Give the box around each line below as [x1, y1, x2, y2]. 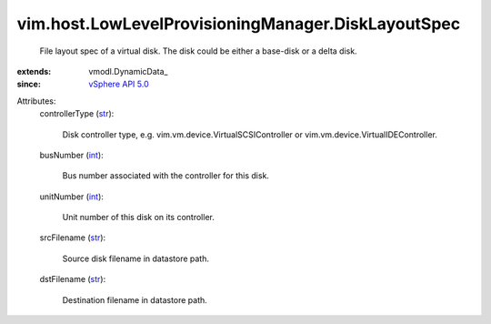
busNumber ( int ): [39, 149, 104, 160]
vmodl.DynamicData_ [88, 66, 168, 76]
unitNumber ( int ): [39, 191, 105, 202]
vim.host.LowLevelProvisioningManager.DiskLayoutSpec [16, 14, 461, 34]
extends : [16, 66, 52, 76]
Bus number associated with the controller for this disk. [62, 170, 270, 181]
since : [16, 78, 41, 90]
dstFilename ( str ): [39, 274, 106, 285]
